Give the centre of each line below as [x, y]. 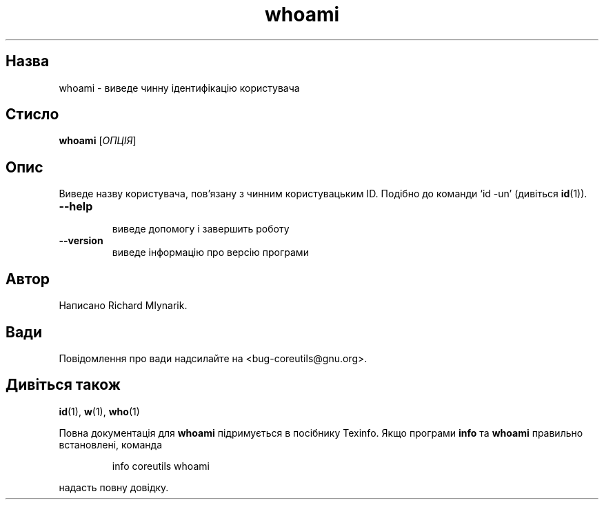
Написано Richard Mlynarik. [123, 306]
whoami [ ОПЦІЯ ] [98, 141]
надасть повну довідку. [114, 487]
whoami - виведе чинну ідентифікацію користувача [179, 88]
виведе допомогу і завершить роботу [201, 229]
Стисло [32, 115]
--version [81, 241]
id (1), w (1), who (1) [99, 411]
